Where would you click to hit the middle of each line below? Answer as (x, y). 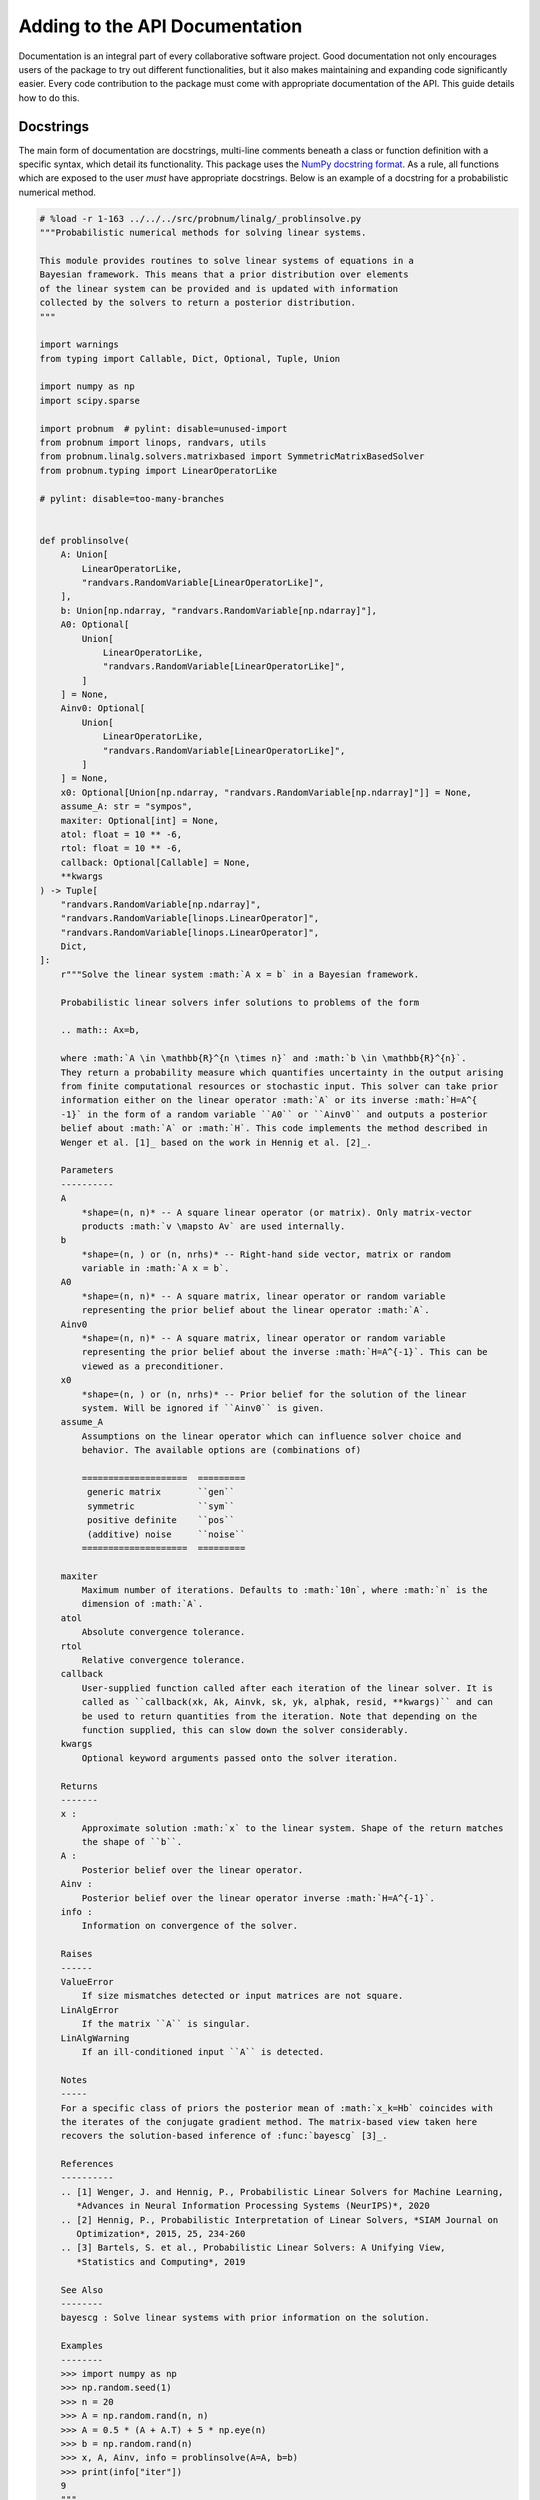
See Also (82, 2289)
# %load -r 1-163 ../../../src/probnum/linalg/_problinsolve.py (200, 218)
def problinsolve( (84, 540)
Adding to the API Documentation (160, 26)
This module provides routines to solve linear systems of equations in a (227, 260)
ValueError (87, 1981)
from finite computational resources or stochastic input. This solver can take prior (279, 1086)
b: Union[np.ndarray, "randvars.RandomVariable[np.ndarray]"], (219, 610)
